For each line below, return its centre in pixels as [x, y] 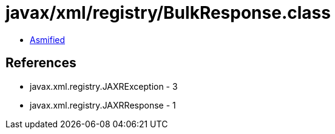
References [41, 63]
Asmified [48, 39]
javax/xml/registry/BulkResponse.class [168, 13]
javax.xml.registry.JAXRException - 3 [104, 86]
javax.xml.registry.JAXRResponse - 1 [103, 105]
